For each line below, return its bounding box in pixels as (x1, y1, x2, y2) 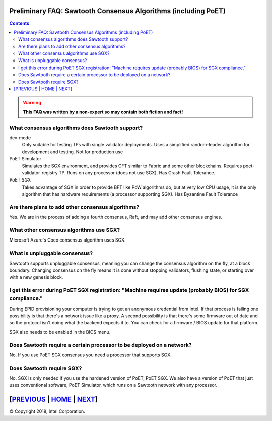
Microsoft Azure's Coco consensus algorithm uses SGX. (9, 237, 126, 243)
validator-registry (22, 169, 58, 176)
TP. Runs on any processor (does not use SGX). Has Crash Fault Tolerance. (58, 169, 216, 176)
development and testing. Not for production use (22, 149, 123, 155)
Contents (9, 20, 30, 26)
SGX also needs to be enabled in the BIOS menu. (9, 329, 111, 335)
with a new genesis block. (9, 274, 63, 280)
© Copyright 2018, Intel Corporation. (9, 408, 85, 414)
